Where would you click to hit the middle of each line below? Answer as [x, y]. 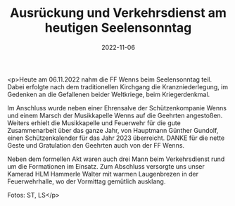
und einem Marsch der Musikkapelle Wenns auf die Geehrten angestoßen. [115, 115]
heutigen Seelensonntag [118, 28]
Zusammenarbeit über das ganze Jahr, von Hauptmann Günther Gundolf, [113, 130]
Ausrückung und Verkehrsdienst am [118, 13]
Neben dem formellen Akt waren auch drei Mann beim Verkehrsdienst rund [116, 159]
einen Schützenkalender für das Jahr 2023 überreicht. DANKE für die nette [116, 138]
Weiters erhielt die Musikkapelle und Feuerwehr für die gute [94, 123]
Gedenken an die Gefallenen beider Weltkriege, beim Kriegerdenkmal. [109, 94]
